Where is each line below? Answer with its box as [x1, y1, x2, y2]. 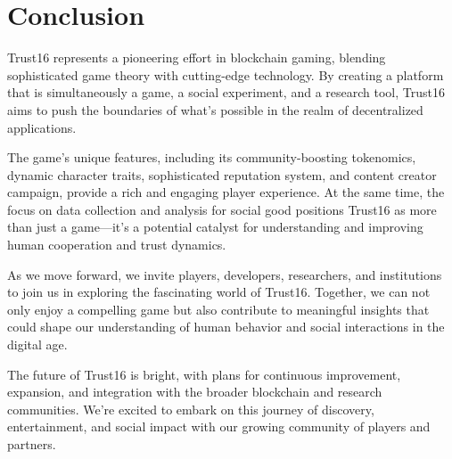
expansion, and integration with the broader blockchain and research [7, 382, 382, 401]
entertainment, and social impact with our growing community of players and [7, 417, 431, 436]
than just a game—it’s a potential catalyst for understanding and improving [7, 217, 423, 236]
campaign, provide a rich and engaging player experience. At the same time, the [7, 183, 445, 201]
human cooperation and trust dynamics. [7, 235, 226, 254]
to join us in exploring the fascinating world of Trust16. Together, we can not [7, 283, 431, 301]
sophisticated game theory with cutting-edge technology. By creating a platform [7, 65, 444, 84]
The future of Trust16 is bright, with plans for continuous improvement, [7, 365, 401, 383]
